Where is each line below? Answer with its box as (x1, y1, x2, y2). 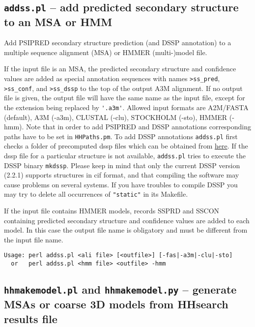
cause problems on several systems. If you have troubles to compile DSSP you (4, 179, 238, 189)
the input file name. (4, 234, 63, 244)
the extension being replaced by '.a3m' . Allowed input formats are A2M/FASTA (4, 102, 249, 112)
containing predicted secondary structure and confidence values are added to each (4, 215, 250, 225)
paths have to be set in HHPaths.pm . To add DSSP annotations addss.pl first (4, 131, 238, 141)
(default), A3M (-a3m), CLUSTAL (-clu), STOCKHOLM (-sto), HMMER (4, 112, 227, 122)
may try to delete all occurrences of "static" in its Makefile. (4, 189, 188, 199)
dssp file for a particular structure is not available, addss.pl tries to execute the (4, 150, 246, 160)
